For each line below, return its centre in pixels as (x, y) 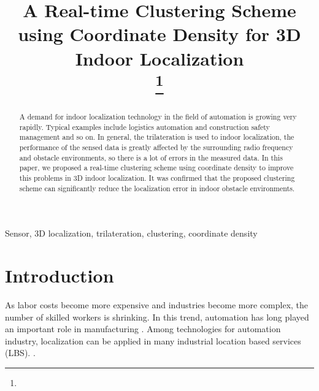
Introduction (60, 275)
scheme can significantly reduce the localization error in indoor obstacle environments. (157, 188)
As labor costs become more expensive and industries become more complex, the (157, 305)
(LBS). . (20, 353)
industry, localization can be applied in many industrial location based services (153, 340)
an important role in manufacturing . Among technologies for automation (143, 329)
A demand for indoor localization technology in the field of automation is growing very (158, 117)
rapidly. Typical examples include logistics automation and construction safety (144, 127)
